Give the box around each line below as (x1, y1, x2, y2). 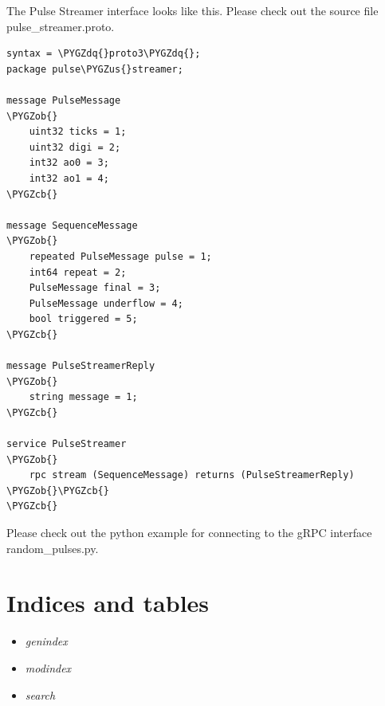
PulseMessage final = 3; (29, 282, 161, 294)
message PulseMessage (6, 94, 121, 106)
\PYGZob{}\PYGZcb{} (6, 484, 109, 496)
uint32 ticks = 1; (29, 126, 127, 138)
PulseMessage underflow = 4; (29, 297, 183, 309)
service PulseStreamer (6, 438, 127, 450)
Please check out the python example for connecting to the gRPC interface (6, 524, 372, 540)
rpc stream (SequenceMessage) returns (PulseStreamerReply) (29, 469, 355, 481)
